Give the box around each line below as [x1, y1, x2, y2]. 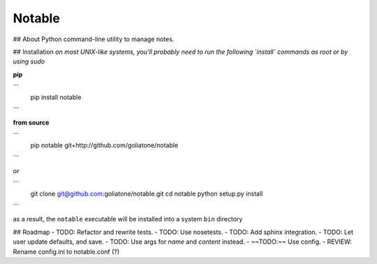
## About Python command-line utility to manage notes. [13, 35, 175, 43]
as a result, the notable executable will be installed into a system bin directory [13, 215, 243, 223]
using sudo [13, 57, 45, 66]
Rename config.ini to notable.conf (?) [13, 247, 120, 256]
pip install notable [30, 93, 82, 101]
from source [13, 119, 50, 127]
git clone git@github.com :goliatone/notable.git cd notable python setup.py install [30, 189, 263, 198]
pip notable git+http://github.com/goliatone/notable [30, 141, 179, 149]
